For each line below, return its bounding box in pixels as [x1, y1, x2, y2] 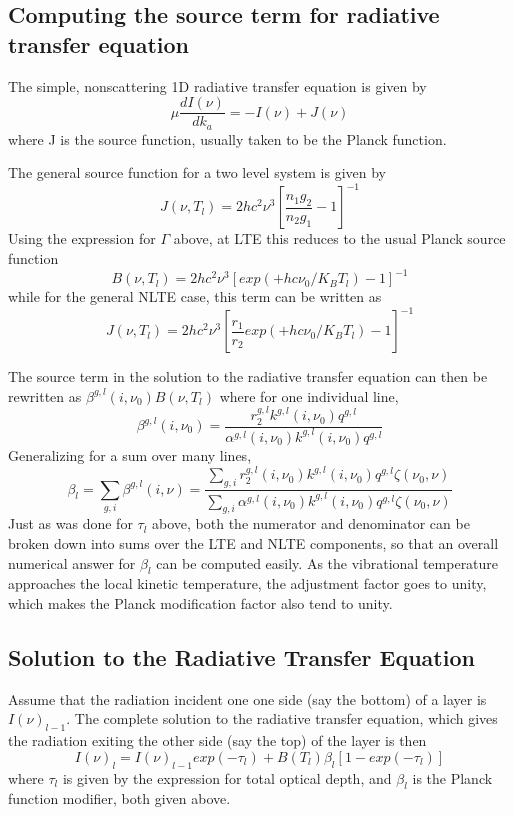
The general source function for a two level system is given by [8, 162, 386, 183]
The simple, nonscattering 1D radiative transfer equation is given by [8, 75, 427, 96]
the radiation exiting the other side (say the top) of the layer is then [8, 730, 427, 751]
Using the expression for [8, 228, 156, 249]
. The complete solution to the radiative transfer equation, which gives [66, 708, 498, 729]
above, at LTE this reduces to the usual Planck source [173, 228, 506, 249]
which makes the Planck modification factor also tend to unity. [8, 592, 393, 613]
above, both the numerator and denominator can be [152, 513, 470, 534]
